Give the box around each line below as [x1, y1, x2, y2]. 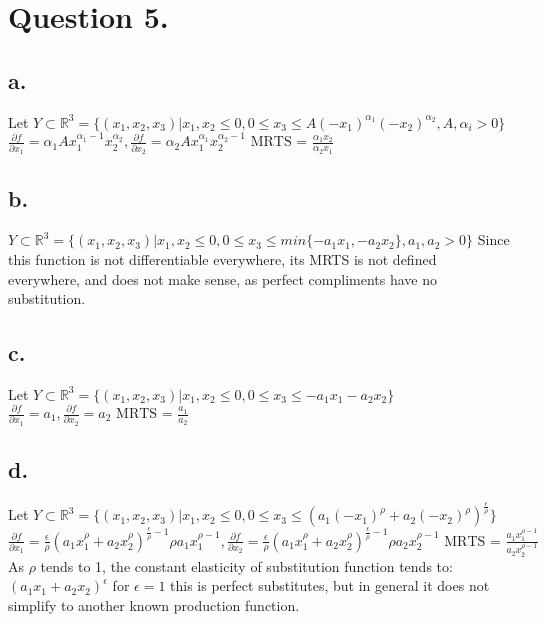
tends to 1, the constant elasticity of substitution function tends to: [40, 555, 453, 576]
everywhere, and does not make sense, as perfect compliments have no [8, 268, 437, 289]
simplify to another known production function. [8, 594, 300, 615]
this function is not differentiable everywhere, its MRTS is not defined [8, 248, 437, 269]
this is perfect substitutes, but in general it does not [170, 575, 490, 596]
